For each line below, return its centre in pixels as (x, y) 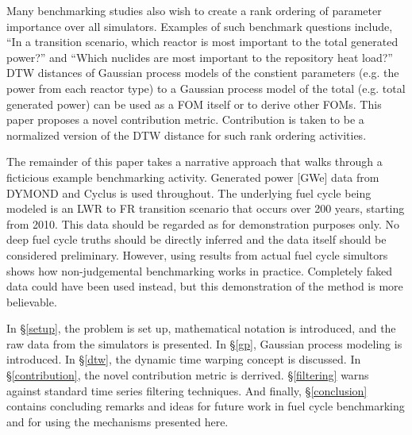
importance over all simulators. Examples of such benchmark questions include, (200, 26)
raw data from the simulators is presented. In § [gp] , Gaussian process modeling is (204, 343)
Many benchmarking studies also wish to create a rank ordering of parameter (194, 10)
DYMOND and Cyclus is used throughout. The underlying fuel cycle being (189, 192)
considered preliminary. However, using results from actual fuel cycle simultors (197, 254)
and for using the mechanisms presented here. (117, 421)
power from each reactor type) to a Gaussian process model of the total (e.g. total (206, 88)
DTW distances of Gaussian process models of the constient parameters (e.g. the (203, 73)
